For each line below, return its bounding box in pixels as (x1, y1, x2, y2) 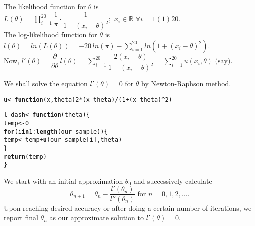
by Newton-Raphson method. (141, 78, 231, 88)
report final (4, 212, 38, 223)
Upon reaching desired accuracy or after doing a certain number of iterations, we (4, 202, 252, 213)
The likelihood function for (4, 1, 86, 11)
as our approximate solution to (49, 212, 144, 223)
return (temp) (4, 153, 47, 160)
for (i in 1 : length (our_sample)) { (4, 128, 108, 135)
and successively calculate (133, 175, 212, 186)
